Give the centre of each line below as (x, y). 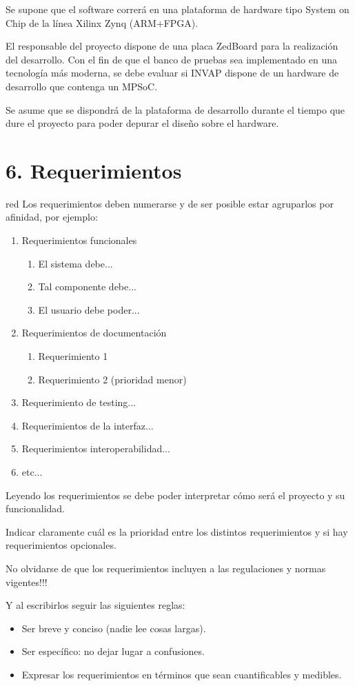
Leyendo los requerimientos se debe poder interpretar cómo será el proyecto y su (175, 495)
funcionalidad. (35, 508)
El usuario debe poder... (89, 309)
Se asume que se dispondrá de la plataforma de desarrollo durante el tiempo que (175, 109)
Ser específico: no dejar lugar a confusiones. (113, 651)
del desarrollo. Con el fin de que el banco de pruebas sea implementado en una (171, 59)
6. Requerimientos (94, 170)
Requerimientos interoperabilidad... (96, 448)
